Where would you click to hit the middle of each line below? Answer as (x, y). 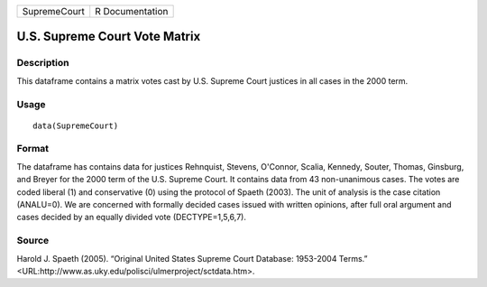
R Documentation (132, 11)
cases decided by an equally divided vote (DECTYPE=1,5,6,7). (132, 218)
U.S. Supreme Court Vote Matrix (109, 37)
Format (33, 149)
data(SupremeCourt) (76, 125)
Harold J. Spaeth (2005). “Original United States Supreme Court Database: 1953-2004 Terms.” (193, 258)
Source (33, 241)
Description (43, 63)
